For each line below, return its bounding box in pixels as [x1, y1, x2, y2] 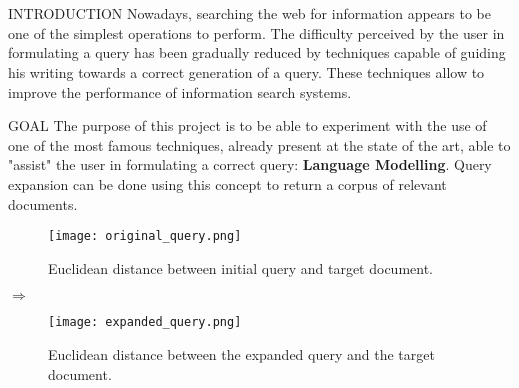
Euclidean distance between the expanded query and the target [48, 344, 435, 365]
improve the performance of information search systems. [8, 81, 352, 102]
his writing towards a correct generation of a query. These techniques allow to [8, 61, 485, 82]
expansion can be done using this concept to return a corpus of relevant [8, 173, 447, 194]
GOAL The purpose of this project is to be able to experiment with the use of [8, 115, 487, 136]
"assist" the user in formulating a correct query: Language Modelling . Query [8, 154, 492, 175]
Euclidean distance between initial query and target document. [48, 257, 433, 278]
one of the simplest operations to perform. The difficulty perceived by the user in [8, 22, 505, 43]
